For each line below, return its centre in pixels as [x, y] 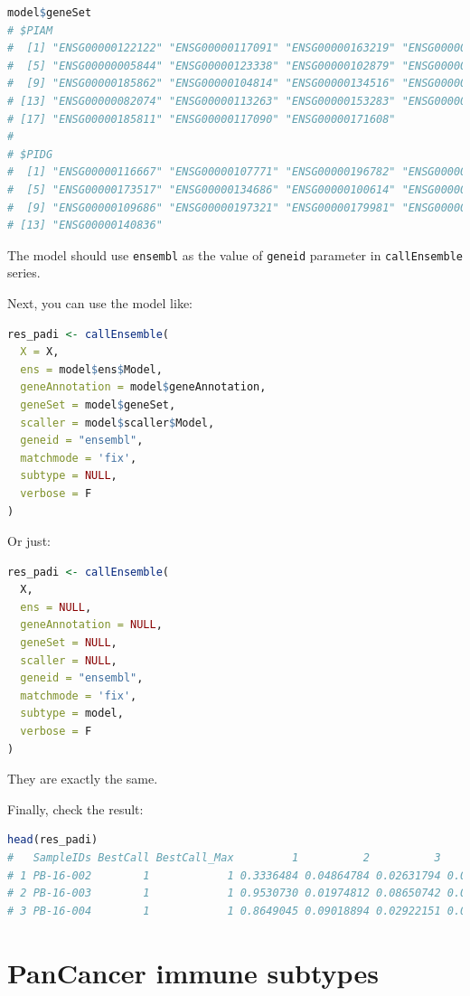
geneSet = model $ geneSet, [98, 404]
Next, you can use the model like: [100, 302]
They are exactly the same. [83, 779]
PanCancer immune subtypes [193, 972]
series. [24, 272]
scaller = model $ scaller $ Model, [117, 423]
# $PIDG [30, 154]
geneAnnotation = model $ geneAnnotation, [143, 387]
